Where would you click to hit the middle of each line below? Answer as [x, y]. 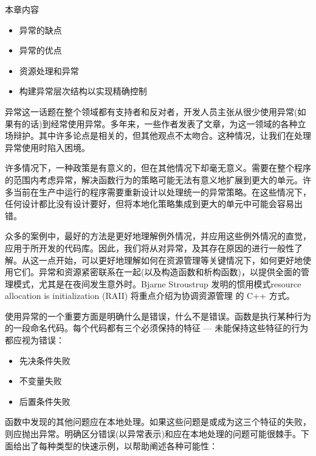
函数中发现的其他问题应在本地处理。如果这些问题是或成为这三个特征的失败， [158, 422]
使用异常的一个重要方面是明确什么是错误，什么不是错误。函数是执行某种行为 [158, 316]
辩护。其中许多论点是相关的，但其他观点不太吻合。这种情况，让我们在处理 [162, 135]
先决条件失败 [45, 360]
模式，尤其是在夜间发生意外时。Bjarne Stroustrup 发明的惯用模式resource [157, 283]
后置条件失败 [45, 401]
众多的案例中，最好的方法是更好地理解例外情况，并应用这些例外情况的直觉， [158, 236]
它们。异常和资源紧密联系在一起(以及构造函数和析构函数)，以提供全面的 [157, 272]
